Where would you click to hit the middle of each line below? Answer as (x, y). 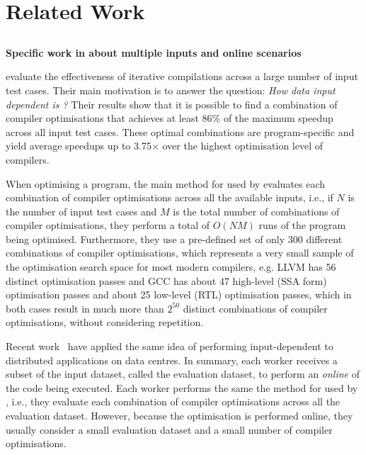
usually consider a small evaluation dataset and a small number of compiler (169, 429)
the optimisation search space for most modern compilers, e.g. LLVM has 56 (171, 267)
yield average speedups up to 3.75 (79, 146)
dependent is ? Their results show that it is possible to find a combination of (172, 104)
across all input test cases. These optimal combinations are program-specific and (180, 131)
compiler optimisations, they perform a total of (108, 225)
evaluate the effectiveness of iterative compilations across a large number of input (182, 76)
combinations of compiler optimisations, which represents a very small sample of (180, 253)
